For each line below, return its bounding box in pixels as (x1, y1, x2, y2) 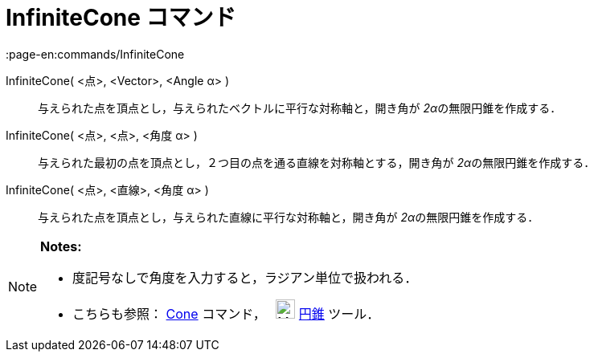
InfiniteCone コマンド (6, 4, 236, 31)
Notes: (40, 238, 82, 254)
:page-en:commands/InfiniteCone (6, 47, 185, 61)
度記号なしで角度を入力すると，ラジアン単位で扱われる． (72, 269, 418, 286)
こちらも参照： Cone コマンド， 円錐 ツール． (72, 305, 380, 322)
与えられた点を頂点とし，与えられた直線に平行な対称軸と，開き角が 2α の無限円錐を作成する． (38, 210, 539, 224)
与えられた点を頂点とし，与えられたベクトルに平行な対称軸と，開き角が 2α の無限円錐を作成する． (38, 100, 562, 115)
